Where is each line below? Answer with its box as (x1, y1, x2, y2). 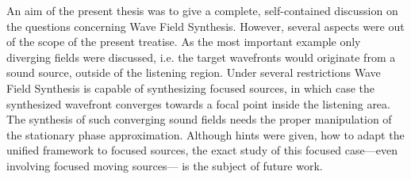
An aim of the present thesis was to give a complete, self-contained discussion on (6, 2, 398, 18)
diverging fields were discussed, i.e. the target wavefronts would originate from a (6, 48, 396, 65)
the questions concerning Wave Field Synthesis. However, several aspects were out (6, 17, 405, 34)
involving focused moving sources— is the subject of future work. (6, 157, 323, 173)
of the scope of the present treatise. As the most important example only (6, 33, 361, 50)
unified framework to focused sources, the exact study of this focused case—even (6, 142, 398, 158)
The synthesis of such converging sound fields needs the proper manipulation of (6, 111, 392, 128)
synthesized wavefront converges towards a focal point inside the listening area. (6, 95, 390, 112)
